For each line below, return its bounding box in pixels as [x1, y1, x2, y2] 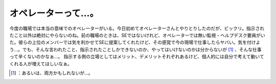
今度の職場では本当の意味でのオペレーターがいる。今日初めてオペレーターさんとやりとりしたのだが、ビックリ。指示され [9, 25, 265, 31]
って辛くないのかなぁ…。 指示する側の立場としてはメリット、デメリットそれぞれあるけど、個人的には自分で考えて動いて [9, 54, 264, 60]
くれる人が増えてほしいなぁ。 [9, 61, 73, 67]
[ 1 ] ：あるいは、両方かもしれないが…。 [11, 70, 93, 76]
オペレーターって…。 [9, 8, 99, 19]
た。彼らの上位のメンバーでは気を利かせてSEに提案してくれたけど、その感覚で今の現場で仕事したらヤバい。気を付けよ [9, 39, 261, 46]
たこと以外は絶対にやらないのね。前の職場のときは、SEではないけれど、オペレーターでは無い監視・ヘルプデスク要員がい [9, 32, 265, 38]
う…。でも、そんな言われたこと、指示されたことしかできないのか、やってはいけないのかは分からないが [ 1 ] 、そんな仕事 [9, 46, 262, 53]
